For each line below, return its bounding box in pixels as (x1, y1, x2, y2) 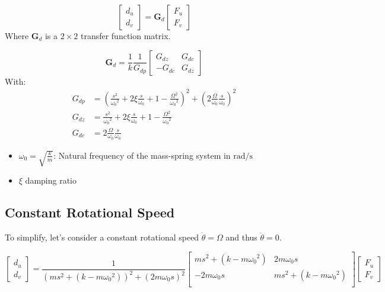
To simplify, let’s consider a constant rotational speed (5, 230, 199, 243)
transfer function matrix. (80, 30, 171, 41)
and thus (225, 230, 257, 243)
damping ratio (25, 174, 77, 187)
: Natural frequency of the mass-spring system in (53, 149, 231, 161)
